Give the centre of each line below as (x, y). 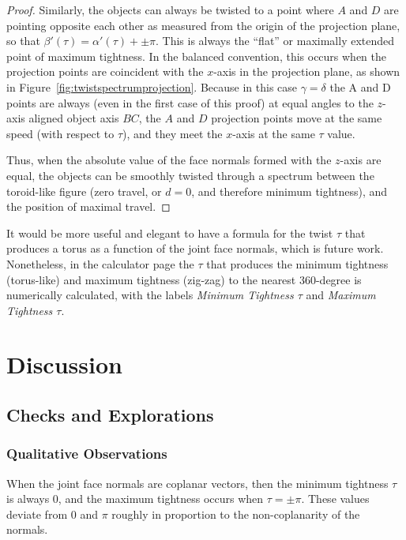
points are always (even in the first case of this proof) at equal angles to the (190, 102)
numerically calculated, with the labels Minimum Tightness (150, 295)
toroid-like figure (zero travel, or (84, 191)
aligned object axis (74, 118)
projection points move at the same (297, 118)
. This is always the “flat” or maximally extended (275, 41)
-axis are (361, 160)
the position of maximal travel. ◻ (88, 206)
